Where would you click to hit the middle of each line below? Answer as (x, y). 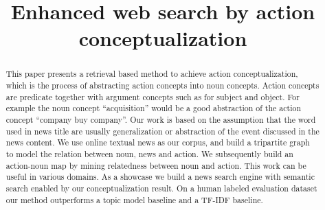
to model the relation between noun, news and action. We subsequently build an (149, 153)
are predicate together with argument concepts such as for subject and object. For (153, 96)
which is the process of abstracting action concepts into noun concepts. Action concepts (162, 85)
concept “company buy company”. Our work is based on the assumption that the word (161, 119)
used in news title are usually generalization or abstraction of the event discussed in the (162, 131)
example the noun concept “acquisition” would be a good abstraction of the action (154, 108)
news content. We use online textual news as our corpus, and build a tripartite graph (158, 142)
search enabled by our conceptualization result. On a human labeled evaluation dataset (161, 188)
